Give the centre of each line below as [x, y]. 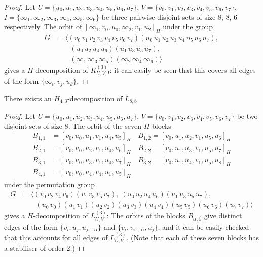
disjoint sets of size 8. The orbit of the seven [73, 125]
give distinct [223, 216]
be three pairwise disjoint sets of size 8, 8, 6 [169, 16]
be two [247, 116]
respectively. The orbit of [43, 27]
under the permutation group [50, 184]
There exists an [28, 98]
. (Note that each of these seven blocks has [193, 237]
